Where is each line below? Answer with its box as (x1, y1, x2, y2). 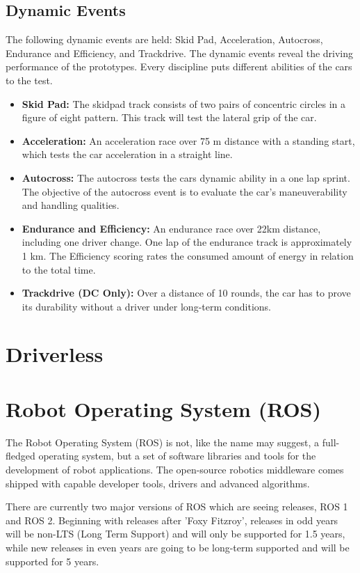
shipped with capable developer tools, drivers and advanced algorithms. (6, 476, 310, 490)
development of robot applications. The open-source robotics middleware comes (6, 462, 344, 476)
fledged (6, 448, 35, 463)
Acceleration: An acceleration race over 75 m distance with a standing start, (22, 133, 355, 148)
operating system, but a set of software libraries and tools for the (38, 448, 316, 463)
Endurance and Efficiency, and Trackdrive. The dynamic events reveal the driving (6, 45, 354, 60)
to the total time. (22, 262, 96, 276)
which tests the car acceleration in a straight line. (22, 147, 233, 162)
